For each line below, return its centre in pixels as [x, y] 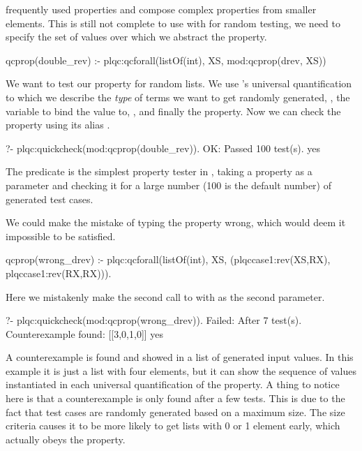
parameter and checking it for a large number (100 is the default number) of [168, 185]
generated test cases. [50, 199]
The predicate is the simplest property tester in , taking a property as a [159, 171]
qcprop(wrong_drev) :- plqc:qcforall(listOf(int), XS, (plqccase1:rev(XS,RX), [168, 259]
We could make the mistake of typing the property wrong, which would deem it [176, 222]
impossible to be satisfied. [61, 236]
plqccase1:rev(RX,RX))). [59, 273]
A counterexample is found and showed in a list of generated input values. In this [180, 357]
